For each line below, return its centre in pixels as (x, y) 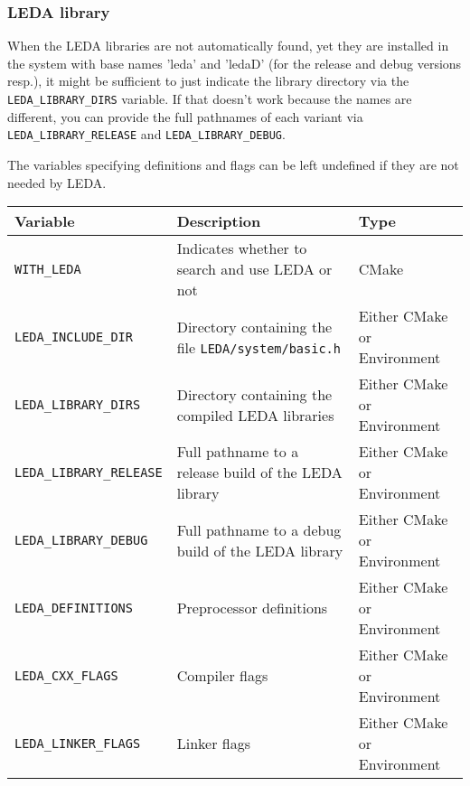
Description (219, 221)
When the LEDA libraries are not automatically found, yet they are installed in (228, 46)
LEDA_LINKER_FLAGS (78, 743)
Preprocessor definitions (252, 608)
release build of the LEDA (259, 473)
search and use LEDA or (254, 269)
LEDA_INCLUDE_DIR (74, 337)
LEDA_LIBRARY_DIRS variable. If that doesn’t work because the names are (210, 98)
